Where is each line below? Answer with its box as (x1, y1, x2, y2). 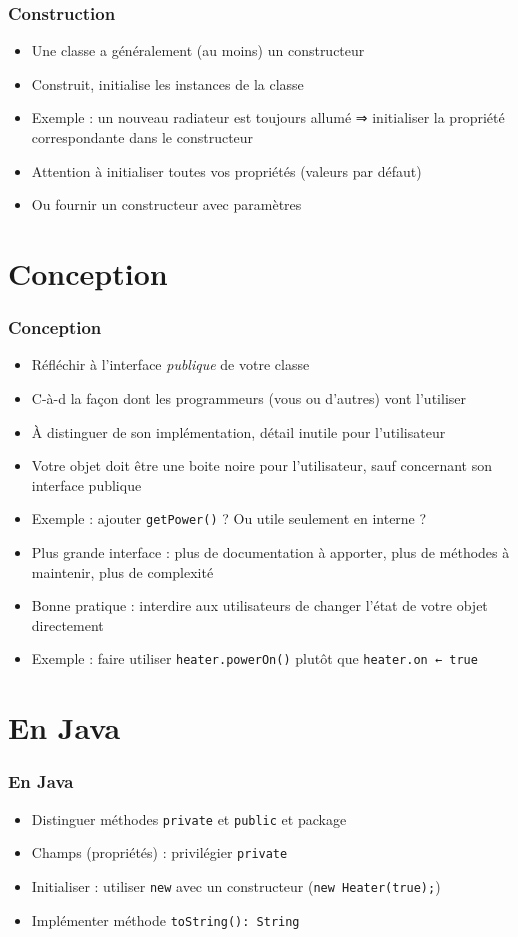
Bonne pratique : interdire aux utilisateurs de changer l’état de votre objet (31, 595, 488, 616)
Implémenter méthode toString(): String (31, 909, 300, 930)
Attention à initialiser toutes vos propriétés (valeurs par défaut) (31, 160, 422, 181)
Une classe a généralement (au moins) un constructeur (31, 40, 365, 61)
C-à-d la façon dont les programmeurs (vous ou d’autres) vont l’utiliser (31, 387, 466, 408)
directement (31, 614, 104, 635)
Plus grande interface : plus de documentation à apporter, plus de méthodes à (31, 542, 510, 562)
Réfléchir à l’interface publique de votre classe (31, 354, 310, 375)
